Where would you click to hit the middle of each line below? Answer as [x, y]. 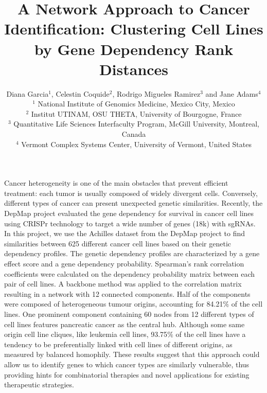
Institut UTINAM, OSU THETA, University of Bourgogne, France [136, 113]
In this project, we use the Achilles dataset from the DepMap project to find [125, 233]
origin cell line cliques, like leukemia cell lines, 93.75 [86, 334]
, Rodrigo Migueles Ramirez [156, 93]
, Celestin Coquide [80, 93]
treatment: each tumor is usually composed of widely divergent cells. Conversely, [131, 193]
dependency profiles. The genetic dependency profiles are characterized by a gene [132, 253]
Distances [134, 69]
